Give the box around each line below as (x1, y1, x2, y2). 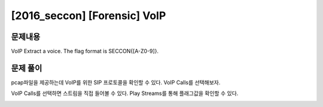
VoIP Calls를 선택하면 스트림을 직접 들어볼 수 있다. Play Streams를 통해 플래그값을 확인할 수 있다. (11, 90, 239, 97)
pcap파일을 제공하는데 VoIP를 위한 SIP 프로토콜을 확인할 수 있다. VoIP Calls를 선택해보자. (11, 78, 221, 86)
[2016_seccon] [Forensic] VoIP (11, 9, 166, 22)
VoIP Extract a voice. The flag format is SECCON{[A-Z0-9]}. (11, 48, 159, 55)
